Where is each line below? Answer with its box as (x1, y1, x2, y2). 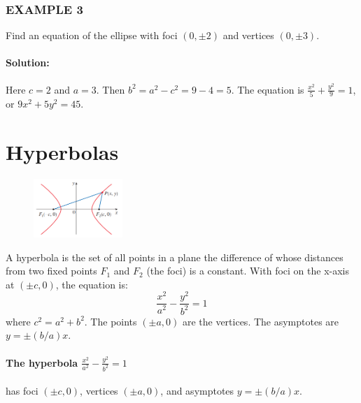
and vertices (222, 28, 274, 43)
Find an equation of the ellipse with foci (6, 28, 178, 43)
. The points (84, 314, 137, 328)
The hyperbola (6, 355, 78, 369)
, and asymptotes (160, 383, 234, 398)
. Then (96, 82, 125, 96)
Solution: (6, 55, 50, 70)
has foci (6, 383, 38, 398)
